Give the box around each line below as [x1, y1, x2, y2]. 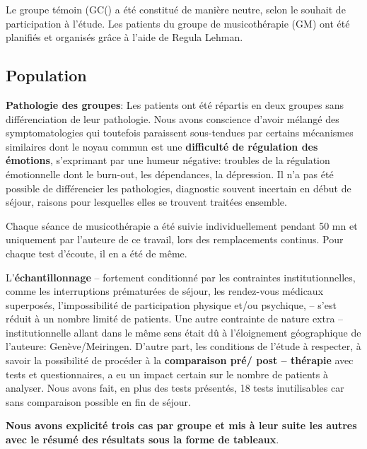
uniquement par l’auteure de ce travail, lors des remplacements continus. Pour [6, 232, 344, 247]
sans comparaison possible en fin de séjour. [6, 394, 191, 409]
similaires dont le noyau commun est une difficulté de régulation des [6, 139, 318, 153]
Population [6, 64, 87, 86]
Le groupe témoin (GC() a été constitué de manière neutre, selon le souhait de [6, 2, 346, 16]
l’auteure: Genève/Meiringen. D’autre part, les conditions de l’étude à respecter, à [6, 339, 361, 354]
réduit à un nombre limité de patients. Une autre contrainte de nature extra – [6, 311, 344, 326]
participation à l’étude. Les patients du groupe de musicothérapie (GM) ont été [6, 16, 350, 30]
